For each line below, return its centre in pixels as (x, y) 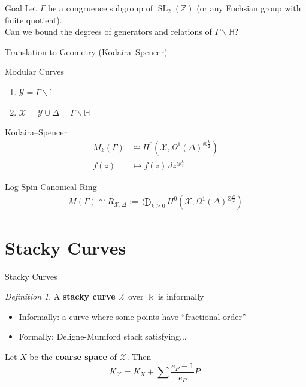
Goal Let (21, 8)
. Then (139, 356)
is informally (181, 296)
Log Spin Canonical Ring (51, 186)
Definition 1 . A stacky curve (60, 296)
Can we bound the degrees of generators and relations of (108, 31)
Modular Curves (34, 72)
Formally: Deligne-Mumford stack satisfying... (103, 336)
